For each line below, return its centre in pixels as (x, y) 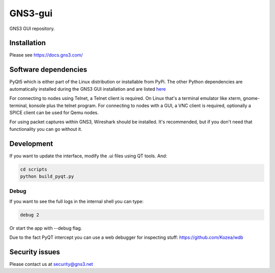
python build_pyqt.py (47, 176)
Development (31, 143)
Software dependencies (48, 70)
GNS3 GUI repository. (32, 29)
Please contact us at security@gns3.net (51, 264)
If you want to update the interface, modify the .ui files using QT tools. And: (88, 156)
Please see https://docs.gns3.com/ (46, 55)
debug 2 (30, 215)
